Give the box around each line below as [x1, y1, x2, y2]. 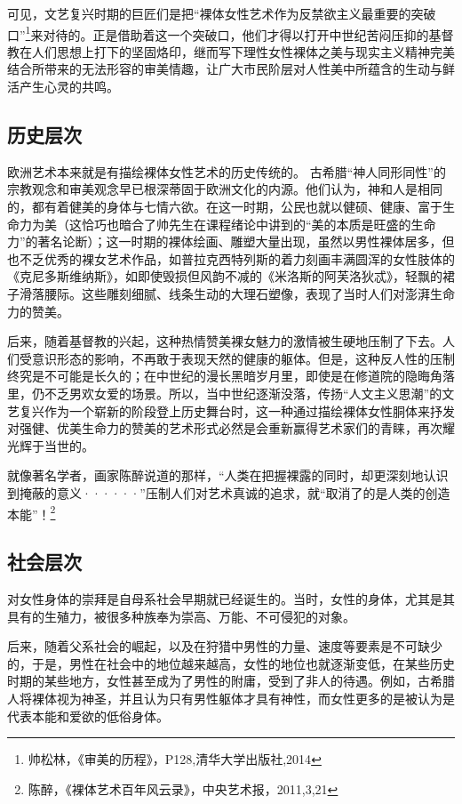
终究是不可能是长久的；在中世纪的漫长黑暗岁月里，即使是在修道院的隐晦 [7, 366, 430, 385]
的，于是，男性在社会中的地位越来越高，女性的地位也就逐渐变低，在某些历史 [7, 654, 455, 672]
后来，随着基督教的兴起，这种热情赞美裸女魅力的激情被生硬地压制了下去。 [7, 332, 442, 350]
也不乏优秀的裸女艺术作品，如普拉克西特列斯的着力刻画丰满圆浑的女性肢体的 [7, 249, 455, 268]
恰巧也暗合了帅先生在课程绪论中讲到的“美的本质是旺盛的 [81, 214, 411, 233]
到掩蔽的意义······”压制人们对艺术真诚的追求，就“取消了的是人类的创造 [7, 483, 450, 502]
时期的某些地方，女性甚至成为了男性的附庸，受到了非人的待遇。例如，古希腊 [7, 671, 455, 690]
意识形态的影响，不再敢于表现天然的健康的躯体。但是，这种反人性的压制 [31, 349, 455, 367]
